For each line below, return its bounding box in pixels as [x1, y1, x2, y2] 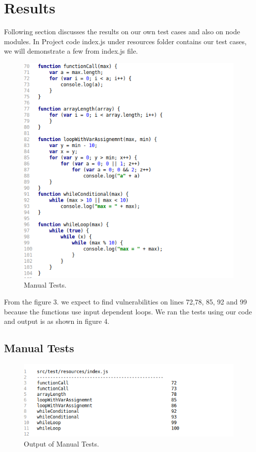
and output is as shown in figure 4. [4, 316, 110, 326]
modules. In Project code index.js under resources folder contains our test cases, [4, 36, 247, 46]
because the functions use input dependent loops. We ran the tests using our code [4, 306, 252, 316]
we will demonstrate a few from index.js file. [4, 46, 138, 56]
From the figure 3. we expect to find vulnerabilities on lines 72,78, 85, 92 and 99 [4, 297, 247, 307]
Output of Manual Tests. [24, 438, 99, 449]
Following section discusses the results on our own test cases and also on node [4, 26, 240, 37]
